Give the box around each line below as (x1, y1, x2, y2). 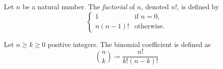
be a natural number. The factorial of (22, 1, 135, 11)
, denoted (141, 1, 169, 11)
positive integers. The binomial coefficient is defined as (47, 39, 211, 49)
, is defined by (177, 1, 219, 11)
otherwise (134, 23, 163, 30)
